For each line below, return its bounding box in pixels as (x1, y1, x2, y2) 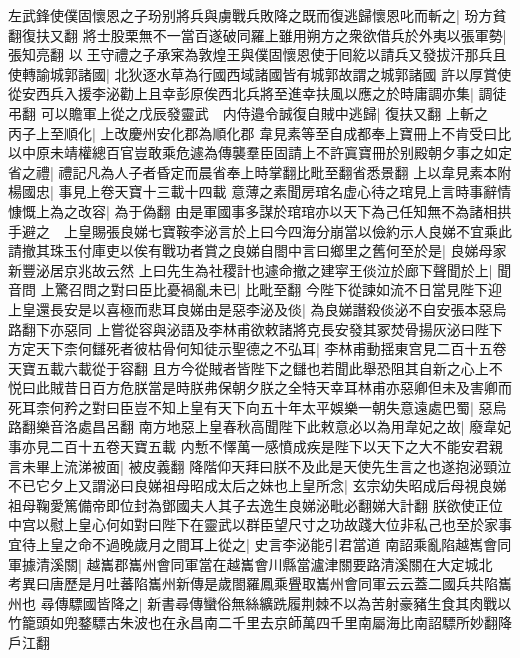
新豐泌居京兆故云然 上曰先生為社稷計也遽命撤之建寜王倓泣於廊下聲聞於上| (8, 259, 493, 280)
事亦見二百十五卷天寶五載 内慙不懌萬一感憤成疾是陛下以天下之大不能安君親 (8, 436, 503, 457)
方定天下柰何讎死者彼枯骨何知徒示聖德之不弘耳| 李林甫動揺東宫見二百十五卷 (8, 338, 507, 359)
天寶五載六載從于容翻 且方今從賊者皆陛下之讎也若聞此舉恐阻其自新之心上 (8, 357, 489, 378)
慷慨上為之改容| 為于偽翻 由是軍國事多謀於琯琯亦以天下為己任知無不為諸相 (8, 200, 498, 221)
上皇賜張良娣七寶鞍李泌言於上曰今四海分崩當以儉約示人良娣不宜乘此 (63, 220, 512, 241)
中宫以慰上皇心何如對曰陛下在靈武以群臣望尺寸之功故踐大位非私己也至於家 (8, 514, 498, 535)
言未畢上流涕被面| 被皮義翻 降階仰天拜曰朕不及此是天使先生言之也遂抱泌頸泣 (8, 455, 512, 476)
